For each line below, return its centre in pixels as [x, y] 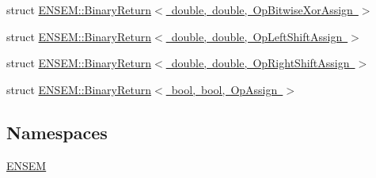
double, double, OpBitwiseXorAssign [262, 9]
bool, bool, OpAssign [224, 89]
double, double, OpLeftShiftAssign [257, 36]
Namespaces [57, 132]
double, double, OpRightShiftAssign [260, 63]
